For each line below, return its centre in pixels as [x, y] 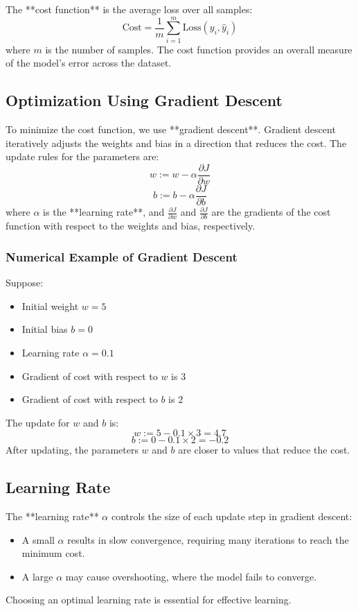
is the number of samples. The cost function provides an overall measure [199, 49]
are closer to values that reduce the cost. [264, 450]
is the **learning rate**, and [104, 212]
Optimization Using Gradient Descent [144, 100]
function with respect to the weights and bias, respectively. [131, 226]
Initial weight [50, 305]
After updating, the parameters [72, 450]
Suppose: [25, 283]
